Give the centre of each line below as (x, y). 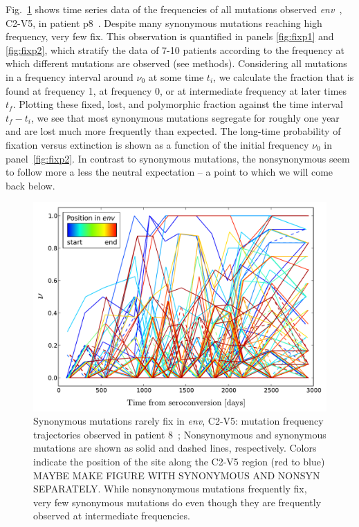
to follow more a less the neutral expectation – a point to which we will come (169, 172)
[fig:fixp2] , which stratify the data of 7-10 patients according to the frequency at (175, 49)
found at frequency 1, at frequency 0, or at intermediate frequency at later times (176, 90)
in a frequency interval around (70, 76)
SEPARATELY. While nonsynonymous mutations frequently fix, (170, 489)
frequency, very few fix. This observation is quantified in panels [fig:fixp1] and (170, 36)
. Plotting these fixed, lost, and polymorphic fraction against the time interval (178, 104)
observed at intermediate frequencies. (112, 516)
